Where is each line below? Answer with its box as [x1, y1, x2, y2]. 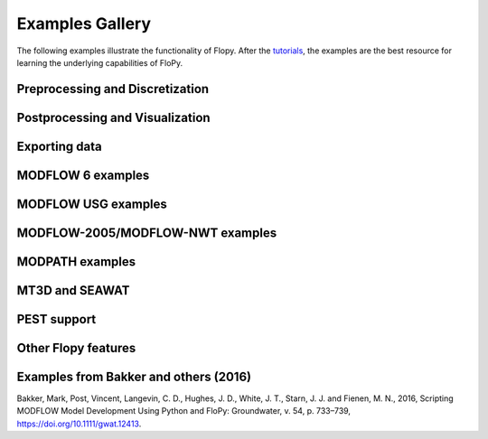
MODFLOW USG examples [16, 196, 167, 211]
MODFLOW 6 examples [16, 167, 150, 182]
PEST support [16, 312, 97, 327]
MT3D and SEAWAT [16, 283, 130, 298]
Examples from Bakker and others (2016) [16, 369, 252, 384]
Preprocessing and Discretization [16, 81, 210, 97]
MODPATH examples [16, 254, 136, 269]
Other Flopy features [16, 340, 136, 356]
